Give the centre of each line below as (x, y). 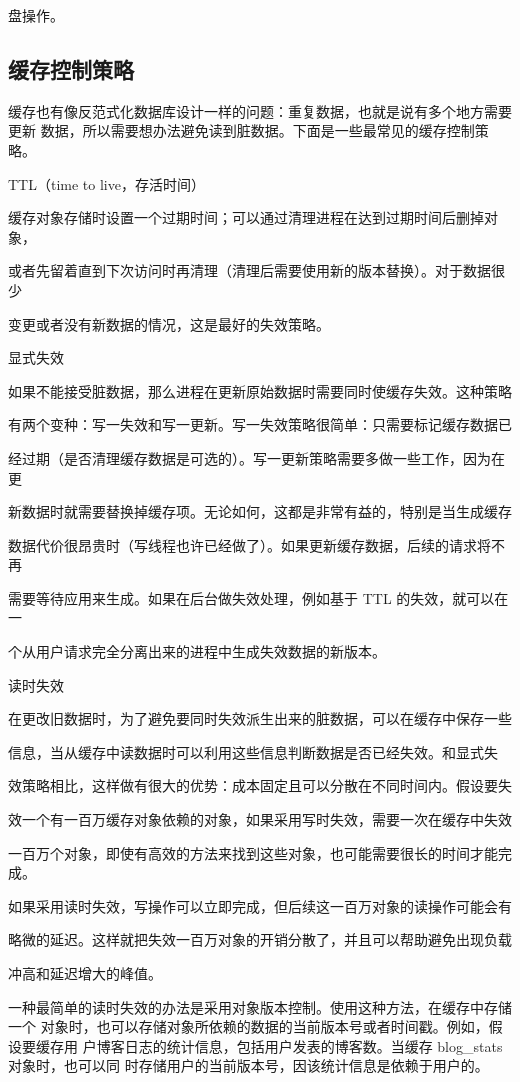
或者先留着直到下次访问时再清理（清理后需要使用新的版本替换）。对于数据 (249, 270)
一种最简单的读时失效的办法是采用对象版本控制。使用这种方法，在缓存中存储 (260, 1006)
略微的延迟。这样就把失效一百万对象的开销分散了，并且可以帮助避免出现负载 (260, 939)
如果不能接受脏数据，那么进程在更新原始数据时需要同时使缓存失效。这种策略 (260, 390)
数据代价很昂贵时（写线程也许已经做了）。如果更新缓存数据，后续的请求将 (249, 544)
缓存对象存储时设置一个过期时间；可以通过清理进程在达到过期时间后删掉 (246, 217)
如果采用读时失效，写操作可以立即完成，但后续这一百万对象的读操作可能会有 (260, 905)
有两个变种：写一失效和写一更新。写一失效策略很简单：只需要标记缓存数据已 (260, 424)
